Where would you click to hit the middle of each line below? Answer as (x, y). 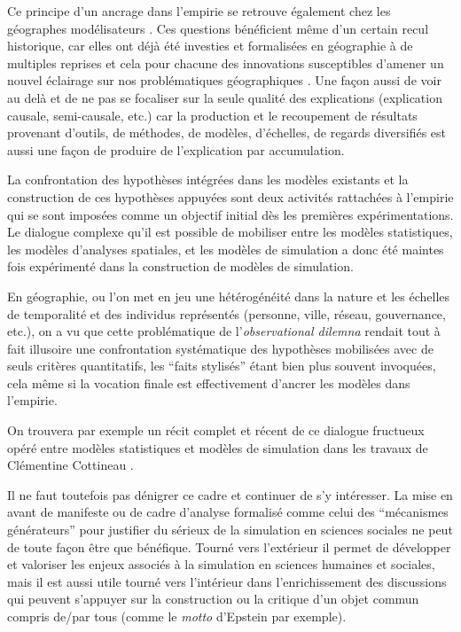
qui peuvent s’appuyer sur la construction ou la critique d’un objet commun (213, 599)
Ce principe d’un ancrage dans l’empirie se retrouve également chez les (199, 11)
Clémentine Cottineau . (70, 465)
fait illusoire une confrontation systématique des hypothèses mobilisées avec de (220, 348)
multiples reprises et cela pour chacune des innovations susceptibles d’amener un (226, 62)
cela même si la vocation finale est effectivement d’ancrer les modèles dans (209, 382)
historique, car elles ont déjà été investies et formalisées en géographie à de (210, 46)
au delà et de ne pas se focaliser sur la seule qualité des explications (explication (225, 97)
